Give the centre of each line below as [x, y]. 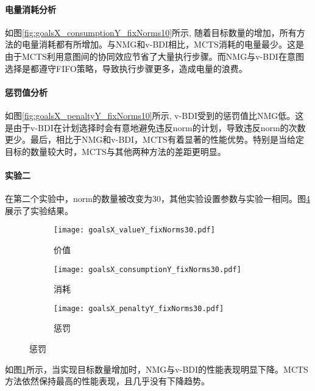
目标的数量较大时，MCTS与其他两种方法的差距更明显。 [115, 151]
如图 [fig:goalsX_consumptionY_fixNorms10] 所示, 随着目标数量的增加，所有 [151, 32]
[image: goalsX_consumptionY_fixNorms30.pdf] [147, 269]
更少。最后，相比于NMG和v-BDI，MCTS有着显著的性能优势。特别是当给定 [154, 139]
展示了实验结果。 [39, 210]
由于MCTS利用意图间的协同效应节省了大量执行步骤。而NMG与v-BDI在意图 [154, 56]
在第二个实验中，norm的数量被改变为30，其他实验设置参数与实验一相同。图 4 [157, 199]
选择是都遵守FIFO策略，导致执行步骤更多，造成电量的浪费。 [126, 68]
